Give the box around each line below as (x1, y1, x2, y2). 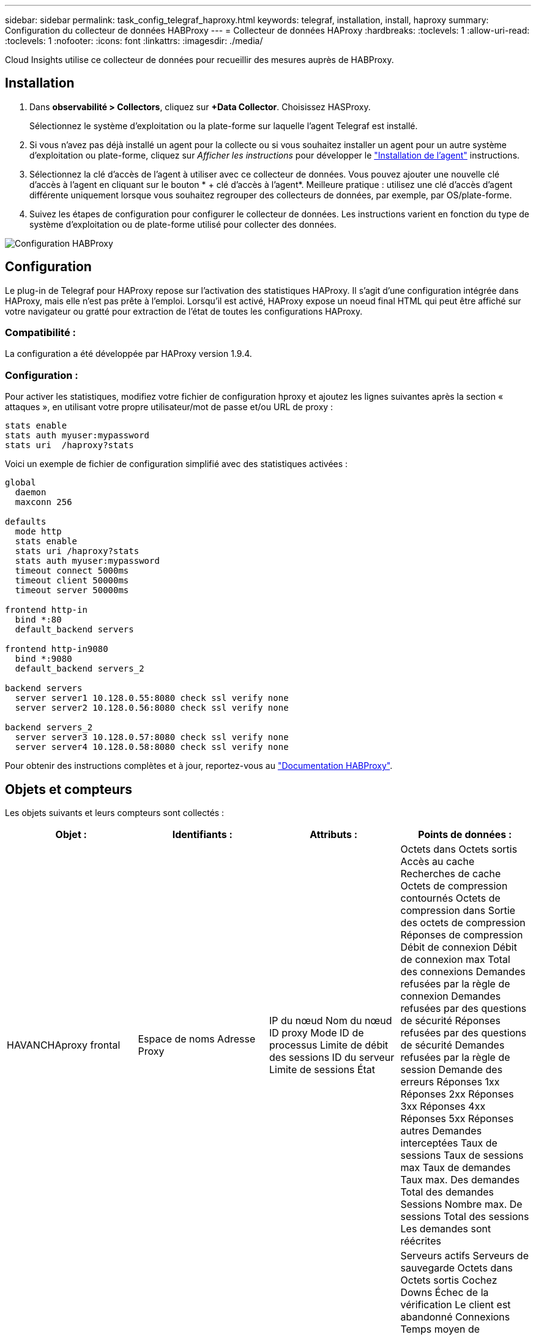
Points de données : (418, 828, 512, 841)
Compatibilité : (5, 326, 76, 339)
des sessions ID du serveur (269, 1051, 395, 1064)
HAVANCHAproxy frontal (7, 1039, 121, 1052)
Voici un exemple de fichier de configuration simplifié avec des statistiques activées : (5, 459, 348, 470)
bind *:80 (15, 615, 62, 625)
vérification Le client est (400, 1298, 511, 1311)
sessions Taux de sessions (400, 1149, 524, 1162)
